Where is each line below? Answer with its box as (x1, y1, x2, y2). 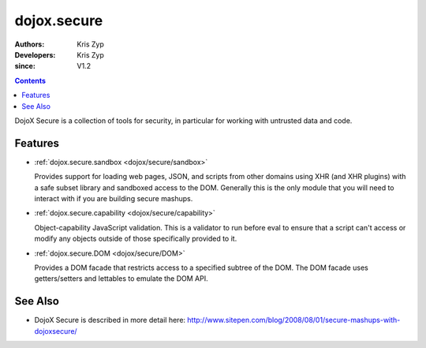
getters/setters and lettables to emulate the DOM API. (34, 274, 208, 283)
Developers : (14, 50, 56, 59)
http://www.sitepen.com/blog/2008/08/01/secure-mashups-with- (186, 316, 401, 325)
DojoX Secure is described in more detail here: (34, 316, 185, 325)
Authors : (14, 39, 45, 49)
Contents (14, 76, 47, 85)
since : (14, 62, 35, 71)
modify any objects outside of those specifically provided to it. (34, 234, 237, 244)
